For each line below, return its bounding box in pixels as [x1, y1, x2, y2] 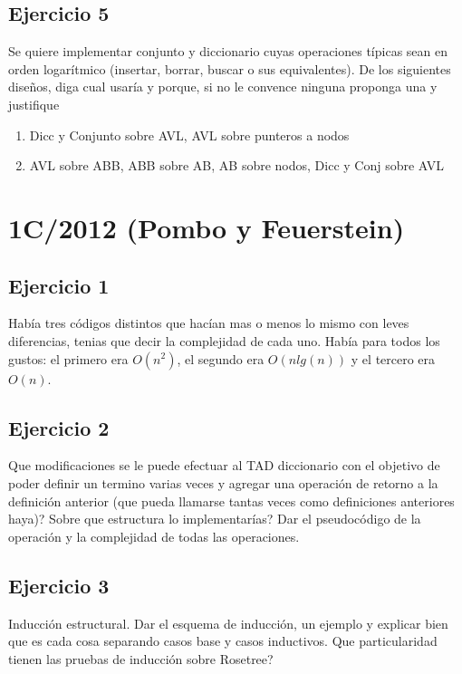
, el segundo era [177, 349, 265, 368]
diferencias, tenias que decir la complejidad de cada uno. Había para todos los [8, 331, 440, 350]
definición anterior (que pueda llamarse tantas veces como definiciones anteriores [8, 491, 455, 510]
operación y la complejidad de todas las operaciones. [8, 526, 300, 545]
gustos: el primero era [8, 349, 129, 368]
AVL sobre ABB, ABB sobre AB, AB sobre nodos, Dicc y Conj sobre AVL [29, 156, 445, 175]
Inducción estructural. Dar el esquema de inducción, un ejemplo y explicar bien [8, 613, 448, 632]
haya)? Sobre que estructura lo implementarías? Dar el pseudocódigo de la [8, 509, 421, 528]
